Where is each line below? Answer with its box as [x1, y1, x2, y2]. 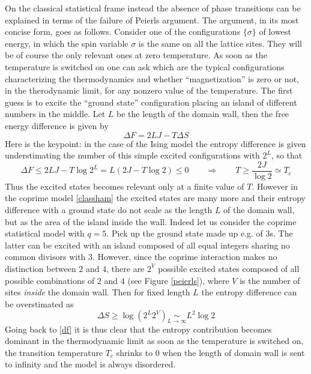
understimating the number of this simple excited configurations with [5, 149, 260, 161]
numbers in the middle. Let [5, 107, 106, 120]
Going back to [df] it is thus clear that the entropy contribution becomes [5, 322, 272, 335]
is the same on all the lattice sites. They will [138, 37, 302, 49]
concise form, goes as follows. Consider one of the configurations [5, 25, 241, 38]
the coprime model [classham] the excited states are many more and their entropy [5, 192, 306, 204]
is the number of [240, 274, 300, 286]
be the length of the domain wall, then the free [116, 107, 289, 120]
